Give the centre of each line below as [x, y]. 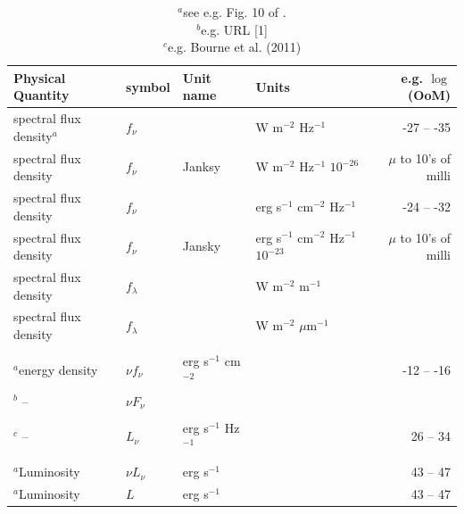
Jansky [202, 246]
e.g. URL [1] [234, 29]
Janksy [202, 166]
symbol [148, 86]
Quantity [41, 95]
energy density [58, 369]
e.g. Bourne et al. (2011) [234, 47]
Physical [40, 77]
